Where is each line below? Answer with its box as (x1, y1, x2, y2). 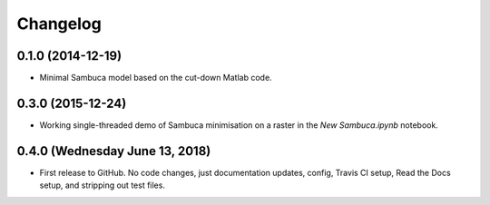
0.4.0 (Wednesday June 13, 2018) (16, 143, 211, 159)
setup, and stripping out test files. (39, 180, 165, 190)
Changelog (16, 14, 102, 34)
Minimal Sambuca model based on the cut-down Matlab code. (39, 73, 272, 83)
